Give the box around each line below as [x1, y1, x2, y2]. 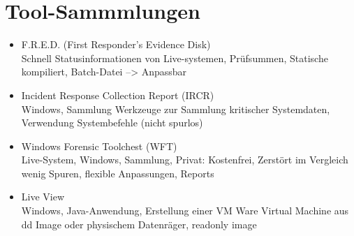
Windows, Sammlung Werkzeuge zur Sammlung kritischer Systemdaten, [21, 101, 330, 116]
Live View [21, 189, 65, 204]
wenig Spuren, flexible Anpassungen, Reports [21, 165, 214, 180]
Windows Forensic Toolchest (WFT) [21, 138, 177, 153]
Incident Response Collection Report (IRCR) [21, 87, 214, 102]
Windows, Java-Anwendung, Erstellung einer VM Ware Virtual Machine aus [21, 203, 349, 218]
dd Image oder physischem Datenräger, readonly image [21, 216, 257, 231]
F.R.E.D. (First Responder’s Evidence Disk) [21, 37, 211, 52]
